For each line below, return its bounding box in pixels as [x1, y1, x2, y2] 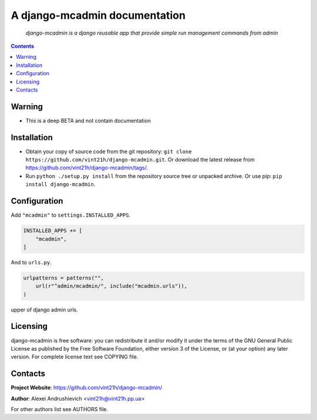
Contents [11, 42, 35, 49]
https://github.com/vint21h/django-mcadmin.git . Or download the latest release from [25, 156, 255, 163]
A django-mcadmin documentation [11, 9, 186, 22]
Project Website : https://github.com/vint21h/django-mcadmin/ [11, 384, 163, 391]
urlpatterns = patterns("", [23, 274, 104, 281]
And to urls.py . [11, 258, 52, 266]
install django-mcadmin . [25, 181, 96, 188]
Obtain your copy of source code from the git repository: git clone [25, 147, 192, 155]
